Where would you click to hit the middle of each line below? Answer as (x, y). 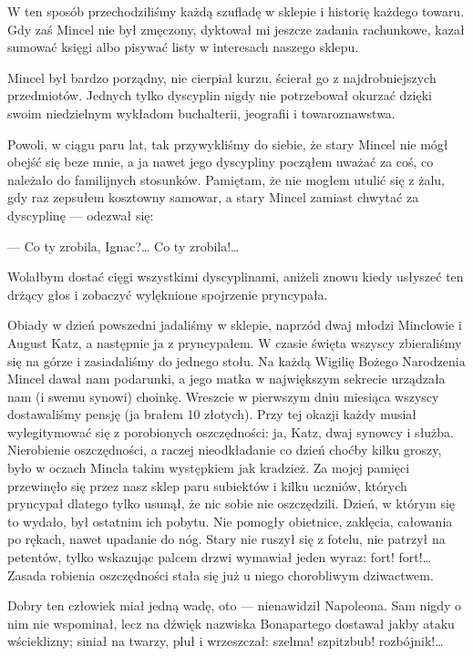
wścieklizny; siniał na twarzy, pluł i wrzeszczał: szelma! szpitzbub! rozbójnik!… (226, 641)
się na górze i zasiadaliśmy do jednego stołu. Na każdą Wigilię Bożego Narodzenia (236, 360)
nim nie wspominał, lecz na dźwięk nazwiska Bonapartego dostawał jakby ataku (231, 623)
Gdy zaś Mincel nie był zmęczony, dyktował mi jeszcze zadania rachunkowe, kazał (236, 29)
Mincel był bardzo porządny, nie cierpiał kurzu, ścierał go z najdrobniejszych (222, 77)
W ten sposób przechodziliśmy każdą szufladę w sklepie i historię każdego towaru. (236, 11)
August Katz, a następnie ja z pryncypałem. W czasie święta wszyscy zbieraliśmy (235, 342)
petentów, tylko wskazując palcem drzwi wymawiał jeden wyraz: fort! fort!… (220, 557)
